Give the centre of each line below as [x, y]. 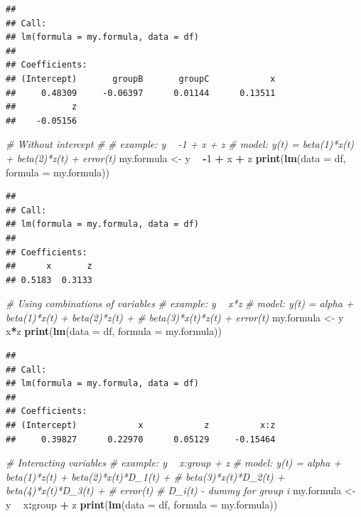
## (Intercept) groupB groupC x [141, 79]
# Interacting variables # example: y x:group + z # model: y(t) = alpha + [174, 463]
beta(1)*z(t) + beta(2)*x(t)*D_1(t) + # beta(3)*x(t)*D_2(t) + [145, 476]
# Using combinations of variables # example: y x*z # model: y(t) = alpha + [180, 303]
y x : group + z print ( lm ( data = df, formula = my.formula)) [142, 504]
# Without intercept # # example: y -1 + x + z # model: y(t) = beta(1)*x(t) [180, 144]
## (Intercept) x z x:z [141, 426]
